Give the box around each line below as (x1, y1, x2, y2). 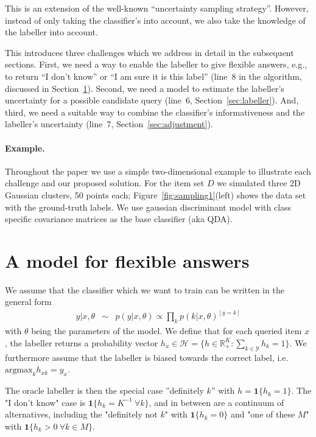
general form (5, 295, 52, 308)
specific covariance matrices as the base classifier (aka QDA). (5, 212, 233, 225)
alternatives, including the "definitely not (5, 408, 158, 421)
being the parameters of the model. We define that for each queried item (31, 324, 302, 337)
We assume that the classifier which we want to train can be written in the (5, 283, 284, 296)
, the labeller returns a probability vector (5, 336, 158, 349)
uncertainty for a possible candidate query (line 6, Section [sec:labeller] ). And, (5, 94, 299, 107)
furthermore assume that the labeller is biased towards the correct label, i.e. (5, 351, 289, 363)
